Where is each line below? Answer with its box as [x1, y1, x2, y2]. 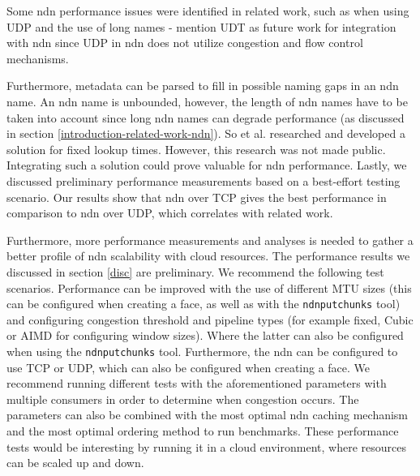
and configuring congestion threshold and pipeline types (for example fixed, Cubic [6, 311, 414, 328]
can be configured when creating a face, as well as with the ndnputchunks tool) [6, 295, 401, 312]
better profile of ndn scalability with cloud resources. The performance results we [6, 247, 410, 264]
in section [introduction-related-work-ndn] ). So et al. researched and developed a [6, 125, 405, 142]
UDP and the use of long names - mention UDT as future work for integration [6, 18, 396, 35]
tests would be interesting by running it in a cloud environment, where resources [6, 438, 406, 455]
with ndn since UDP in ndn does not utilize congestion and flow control [6, 34, 363, 51]
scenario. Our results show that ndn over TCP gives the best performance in [6, 188, 387, 205]
